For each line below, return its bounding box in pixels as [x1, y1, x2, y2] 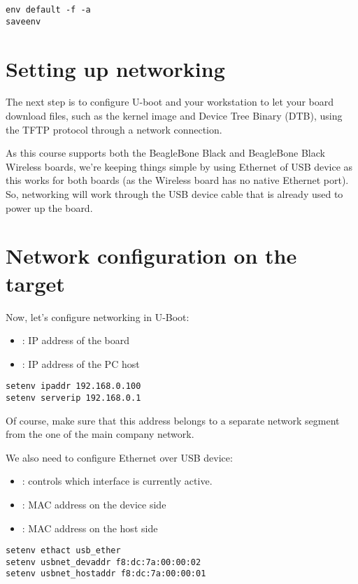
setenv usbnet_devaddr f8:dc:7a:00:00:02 [6, 557, 201, 567]
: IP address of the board [22, 333, 130, 348]
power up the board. [6, 200, 93, 215]
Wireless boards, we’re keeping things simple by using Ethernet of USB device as [6, 159, 353, 173]
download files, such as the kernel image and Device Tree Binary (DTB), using [6, 108, 343, 123]
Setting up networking [6, 54, 225, 83]
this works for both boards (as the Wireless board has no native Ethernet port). [6, 173, 349, 187]
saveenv [6, 16, 41, 27]
